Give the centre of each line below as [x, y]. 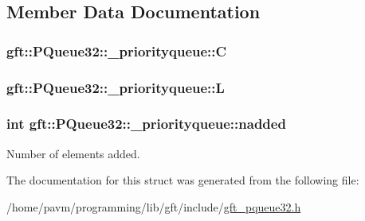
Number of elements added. [73, 153]
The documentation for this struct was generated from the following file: [183, 180]
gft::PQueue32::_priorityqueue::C [117, 50]
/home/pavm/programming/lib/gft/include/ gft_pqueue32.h [154, 206]
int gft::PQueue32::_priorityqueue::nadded [146, 124]
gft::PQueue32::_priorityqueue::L [116, 87]
